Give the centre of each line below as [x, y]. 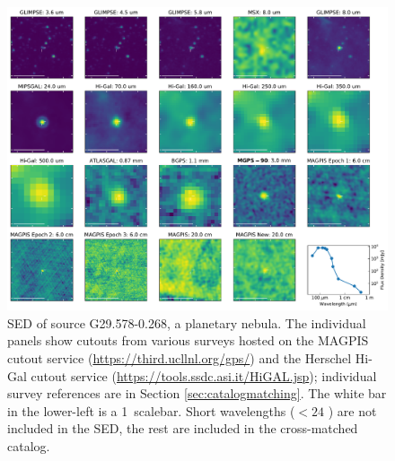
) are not [352, 410]
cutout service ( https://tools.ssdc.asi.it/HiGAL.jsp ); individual [204, 375]
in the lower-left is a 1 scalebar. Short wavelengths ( [151, 410]
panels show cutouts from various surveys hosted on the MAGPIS [188, 340]
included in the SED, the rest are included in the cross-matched [183, 428]
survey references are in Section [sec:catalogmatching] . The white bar [197, 393]
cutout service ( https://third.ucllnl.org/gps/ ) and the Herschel [180, 358]
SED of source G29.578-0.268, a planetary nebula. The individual [187, 322]
